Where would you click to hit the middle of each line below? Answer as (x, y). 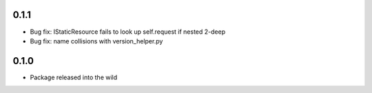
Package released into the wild (74, 77)
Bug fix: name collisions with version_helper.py (96, 41)
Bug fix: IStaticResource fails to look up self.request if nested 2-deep (128, 32)
